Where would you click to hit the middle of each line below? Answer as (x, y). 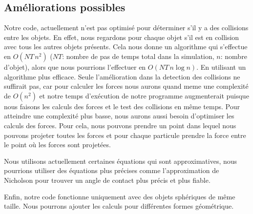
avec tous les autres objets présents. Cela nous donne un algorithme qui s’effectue (126, 47)
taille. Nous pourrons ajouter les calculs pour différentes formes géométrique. (119, 206)
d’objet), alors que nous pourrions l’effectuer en (75, 67)
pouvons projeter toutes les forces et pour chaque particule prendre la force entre (125, 135)
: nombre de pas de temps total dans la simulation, (138, 56)
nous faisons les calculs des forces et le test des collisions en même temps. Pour (122, 106)
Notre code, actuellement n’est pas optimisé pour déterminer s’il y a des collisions (126, 28)
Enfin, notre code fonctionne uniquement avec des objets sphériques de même (120, 196)
